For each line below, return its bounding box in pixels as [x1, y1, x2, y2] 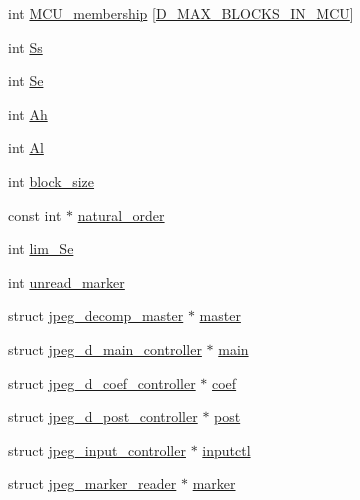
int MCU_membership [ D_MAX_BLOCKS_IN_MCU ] [8, 3, 354, 23]
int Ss [8, 36, 43, 57]
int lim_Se [8, 238, 74, 259]
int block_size [8, 170, 95, 191]
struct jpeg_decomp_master [8, 305, 184, 326]
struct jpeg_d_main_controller [8, 338, 202, 359]
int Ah [8, 103, 48, 124]
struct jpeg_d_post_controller [8, 406, 198, 427]
